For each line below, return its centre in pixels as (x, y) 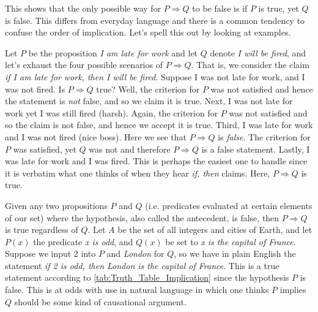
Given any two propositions (56, 205)
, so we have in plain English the (235, 253)
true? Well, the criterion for (148, 89)
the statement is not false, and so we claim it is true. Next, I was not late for (149, 101)
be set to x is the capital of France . (231, 241)
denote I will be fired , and (258, 52)
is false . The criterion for (264, 136)
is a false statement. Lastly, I (256, 149)
